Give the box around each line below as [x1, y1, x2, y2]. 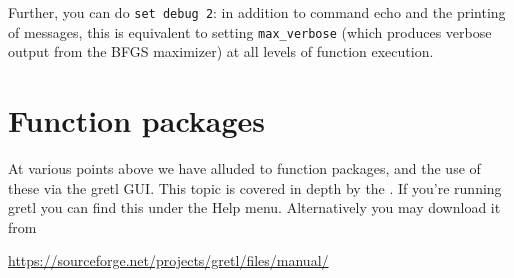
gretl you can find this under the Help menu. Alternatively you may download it [8, 197, 501, 218]
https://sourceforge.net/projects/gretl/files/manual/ [8, 250, 329, 271]
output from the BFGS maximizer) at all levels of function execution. [8, 41, 434, 62]
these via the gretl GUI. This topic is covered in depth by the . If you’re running [8, 177, 502, 198]
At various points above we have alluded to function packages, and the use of [8, 158, 481, 179]
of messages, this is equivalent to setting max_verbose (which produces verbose [8, 21, 492, 42]
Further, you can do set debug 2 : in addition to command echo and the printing [8, 2, 506, 22]
